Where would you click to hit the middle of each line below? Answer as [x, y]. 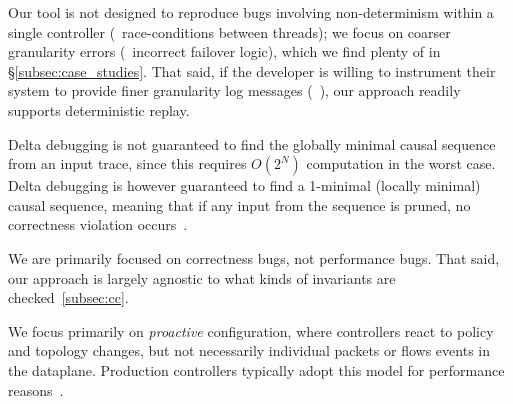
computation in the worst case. [401, 163]
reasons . [36, 389]
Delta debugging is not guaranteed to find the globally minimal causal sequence [252, 143]
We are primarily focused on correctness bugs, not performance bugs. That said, [254, 257]
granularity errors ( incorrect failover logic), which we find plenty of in [224, 51]
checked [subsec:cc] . [68, 297]
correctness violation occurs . [98, 224]
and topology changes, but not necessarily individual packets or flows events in [249, 350]
